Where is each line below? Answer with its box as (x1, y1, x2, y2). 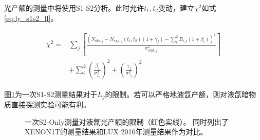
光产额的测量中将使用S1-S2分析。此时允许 (4, 3, 144, 13)
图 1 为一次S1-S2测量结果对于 (4, 88, 98, 99)
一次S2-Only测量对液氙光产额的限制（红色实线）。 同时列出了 (25, 116, 229, 127)
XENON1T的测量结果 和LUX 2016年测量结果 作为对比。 (25, 126, 208, 137)
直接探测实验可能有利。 (11, 99, 90, 109)
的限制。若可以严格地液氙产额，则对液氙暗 (105, 88, 249, 99)
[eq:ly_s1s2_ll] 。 (4, 12, 58, 23)
